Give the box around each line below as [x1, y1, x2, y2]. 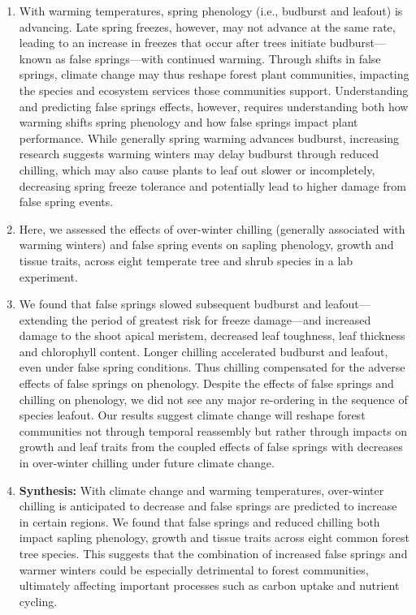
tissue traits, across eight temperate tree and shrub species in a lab [19, 252, 353, 269]
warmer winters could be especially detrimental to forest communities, [19, 561, 369, 578]
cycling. [19, 592, 58, 609]
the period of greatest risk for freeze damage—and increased [71, 311, 371, 328]
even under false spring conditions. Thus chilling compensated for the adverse [19, 359, 405, 376]
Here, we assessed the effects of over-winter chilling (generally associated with [19, 220, 405, 237]
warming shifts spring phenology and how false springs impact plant [19, 114, 358, 131]
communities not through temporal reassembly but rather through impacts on [19, 422, 408, 439]
